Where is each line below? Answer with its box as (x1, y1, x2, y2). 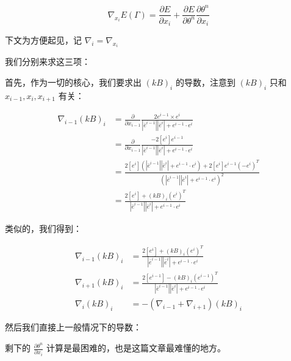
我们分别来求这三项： (5, 55, 90, 68)
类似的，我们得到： (5, 222, 82, 235)
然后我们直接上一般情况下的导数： (5, 321, 142, 333)
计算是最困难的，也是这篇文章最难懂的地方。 (46, 341, 226, 354)
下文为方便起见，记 (5, 34, 82, 47)
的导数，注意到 (175, 76, 235, 89)
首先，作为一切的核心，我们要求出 (5, 76, 142, 89)
